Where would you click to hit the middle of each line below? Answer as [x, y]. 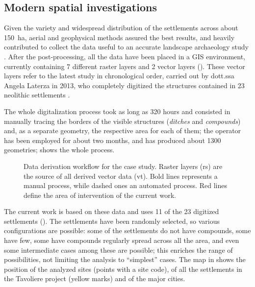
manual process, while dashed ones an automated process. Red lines [125, 185]
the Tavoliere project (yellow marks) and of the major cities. [95, 278]
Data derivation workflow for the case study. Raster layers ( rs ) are [123, 166]
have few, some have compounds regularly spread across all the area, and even [122, 240]
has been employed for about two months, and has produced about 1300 [113, 140]
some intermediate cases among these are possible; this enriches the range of [118, 250]
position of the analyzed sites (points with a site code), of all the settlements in [123, 269]
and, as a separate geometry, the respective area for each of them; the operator [123, 131]
